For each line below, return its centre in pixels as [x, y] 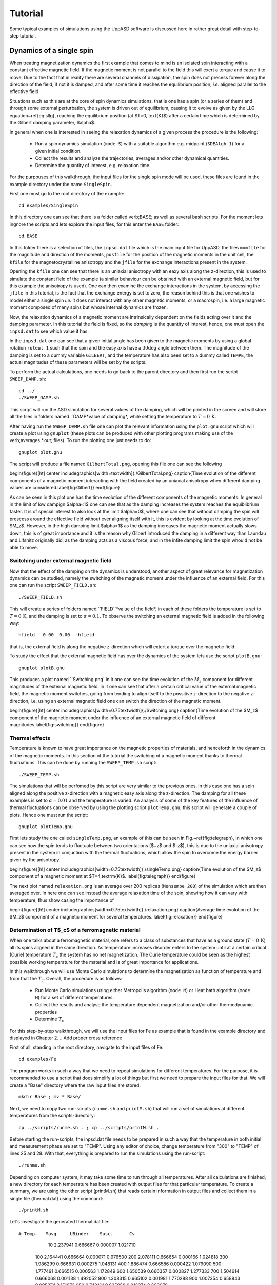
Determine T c [50, 1020]
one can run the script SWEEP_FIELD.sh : [53, 585]
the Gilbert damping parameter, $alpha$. [53, 122]
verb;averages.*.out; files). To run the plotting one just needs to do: [80, 440]
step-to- [252, 29]
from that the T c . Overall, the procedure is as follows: [66, 979]
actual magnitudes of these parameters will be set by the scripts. [78, 362]
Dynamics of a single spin [52, 51]
